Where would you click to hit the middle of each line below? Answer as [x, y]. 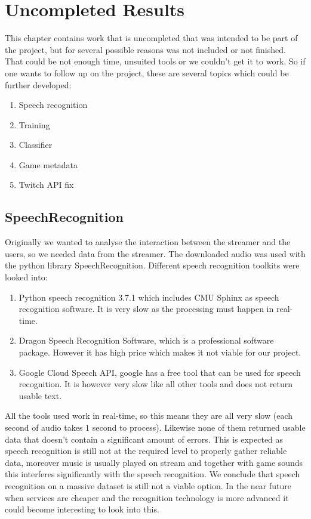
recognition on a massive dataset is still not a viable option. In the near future [148, 485]
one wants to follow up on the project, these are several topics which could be [147, 72]
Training [34, 124]
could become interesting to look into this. [82, 509]
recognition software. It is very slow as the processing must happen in [146, 309]
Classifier [36, 145]
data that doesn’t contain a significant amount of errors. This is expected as [144, 439]
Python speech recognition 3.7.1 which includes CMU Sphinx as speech [149, 297]
